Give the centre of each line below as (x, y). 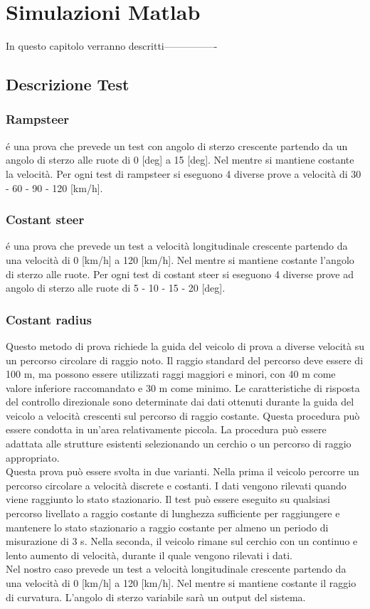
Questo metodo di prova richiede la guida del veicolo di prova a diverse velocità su (185, 345)
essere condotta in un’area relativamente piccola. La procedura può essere (166, 429)
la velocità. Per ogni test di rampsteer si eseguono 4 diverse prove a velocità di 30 (184, 173)
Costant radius (49, 319)
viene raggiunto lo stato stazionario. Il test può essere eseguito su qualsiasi (168, 499)
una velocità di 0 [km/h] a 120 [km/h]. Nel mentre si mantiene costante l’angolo (180, 259)
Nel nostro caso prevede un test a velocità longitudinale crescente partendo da (176, 569)
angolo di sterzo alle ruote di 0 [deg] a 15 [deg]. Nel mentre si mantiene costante (180, 160)
